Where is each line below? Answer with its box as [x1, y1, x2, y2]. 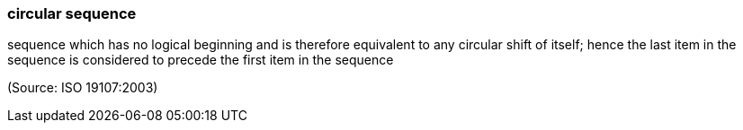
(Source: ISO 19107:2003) [7, 80, 158, 96]
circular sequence [7, 4, 137, 22]
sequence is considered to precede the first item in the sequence [7, 52, 394, 68]
